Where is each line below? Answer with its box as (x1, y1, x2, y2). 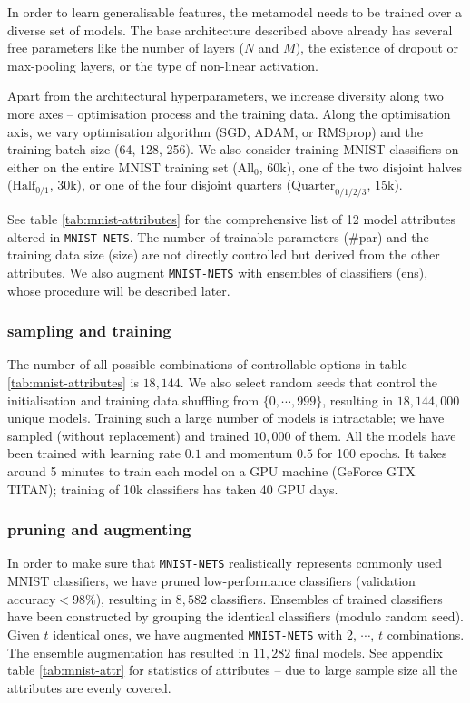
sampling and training (7, 319, 171, 342)
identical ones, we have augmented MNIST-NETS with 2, (53, 624, 357, 643)
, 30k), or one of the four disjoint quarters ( (49, 175, 291, 194)
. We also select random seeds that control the (180, 373, 437, 392)
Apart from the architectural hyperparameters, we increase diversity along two (7, 86, 444, 105)
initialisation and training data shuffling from (7, 390, 259, 409)
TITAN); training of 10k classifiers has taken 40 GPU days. (7, 479, 338, 498)
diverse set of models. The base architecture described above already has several (7, 20, 453, 39)
